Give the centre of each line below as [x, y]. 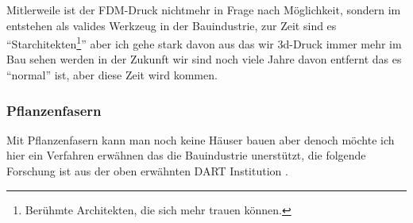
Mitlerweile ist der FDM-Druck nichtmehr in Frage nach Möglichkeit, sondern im [204, 10]
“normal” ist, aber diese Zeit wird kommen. [112, 75]
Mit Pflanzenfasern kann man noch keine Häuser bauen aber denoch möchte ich [201, 139]
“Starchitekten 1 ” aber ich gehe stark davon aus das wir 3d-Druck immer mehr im [204, 42]
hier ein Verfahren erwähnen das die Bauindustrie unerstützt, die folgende [186, 155]
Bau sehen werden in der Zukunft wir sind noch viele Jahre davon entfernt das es [204, 59]
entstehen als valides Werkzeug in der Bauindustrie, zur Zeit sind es [172, 25]
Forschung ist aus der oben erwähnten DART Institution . [147, 171]
